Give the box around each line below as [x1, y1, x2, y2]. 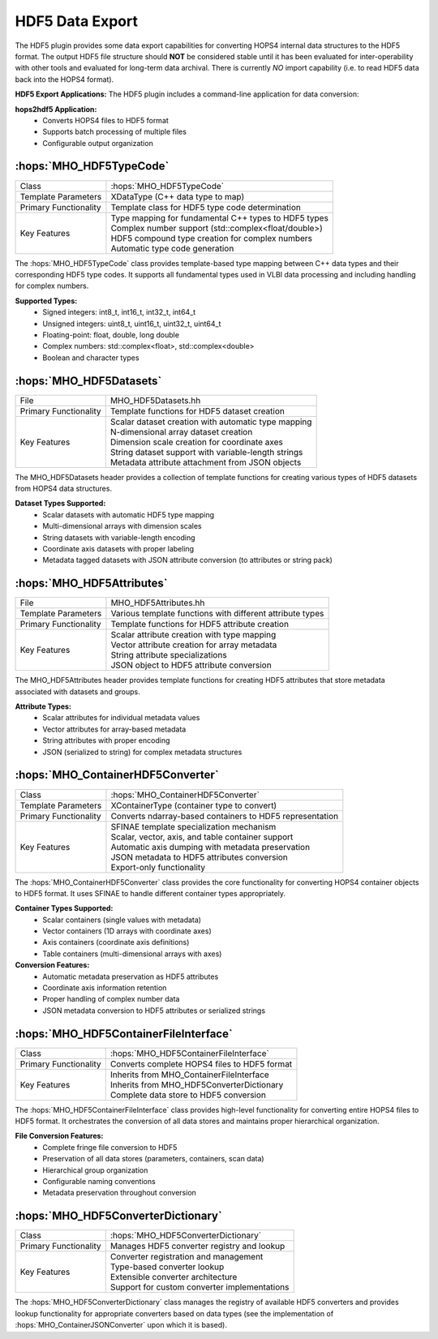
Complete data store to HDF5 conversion [109, 1089, 267, 1101]
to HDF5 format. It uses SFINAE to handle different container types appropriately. [15, 888, 286, 898]
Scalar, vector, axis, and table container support [110, 831, 294, 843]
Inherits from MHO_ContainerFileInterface [109, 1069, 269, 1080]
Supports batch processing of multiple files [42, 127, 187, 137]
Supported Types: [15, 296, 78, 306]
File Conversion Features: [15, 1131, 104, 1141]
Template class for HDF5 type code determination [110, 201, 302, 212]
